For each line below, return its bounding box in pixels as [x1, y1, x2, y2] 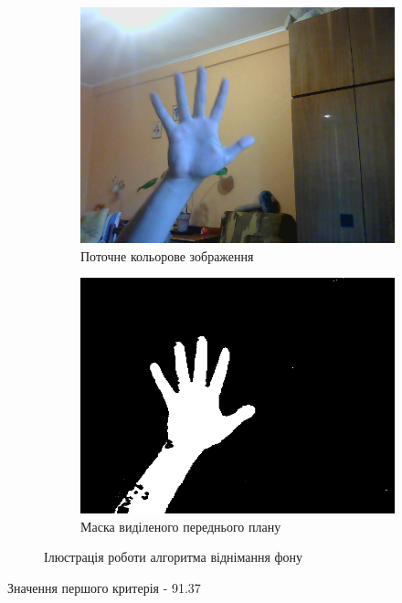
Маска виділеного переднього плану [80, 516, 281, 535]
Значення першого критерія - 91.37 [7, 577, 201, 597]
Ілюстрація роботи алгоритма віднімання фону [44, 547, 303, 566]
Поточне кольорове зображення [80, 246, 254, 265]
